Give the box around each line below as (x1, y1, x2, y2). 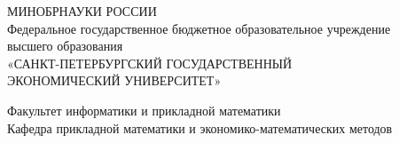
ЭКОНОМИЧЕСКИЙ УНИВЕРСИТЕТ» (7, 71, 222, 90)
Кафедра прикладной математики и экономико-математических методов (7, 118, 393, 137)
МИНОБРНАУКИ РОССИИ (7, 2, 157, 20)
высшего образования (7, 36, 123, 55)
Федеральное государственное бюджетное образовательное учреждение (7, 19, 391, 37)
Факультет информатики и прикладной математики (7, 100, 281, 119)
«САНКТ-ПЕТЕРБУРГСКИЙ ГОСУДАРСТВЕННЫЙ (7, 53, 293, 72)
